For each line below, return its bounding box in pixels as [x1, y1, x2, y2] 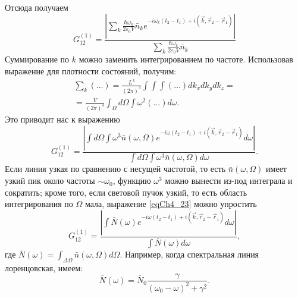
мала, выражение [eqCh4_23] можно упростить [84, 197, 257, 210]
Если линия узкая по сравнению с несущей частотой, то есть [5, 162, 226, 175]
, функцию [112, 174, 151, 187]
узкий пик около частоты [5, 174, 95, 187]
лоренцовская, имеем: [5, 261, 83, 274]
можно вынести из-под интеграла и [165, 174, 293, 187]
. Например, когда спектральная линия [120, 247, 259, 260]
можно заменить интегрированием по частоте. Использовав [79, 53, 293, 65]
